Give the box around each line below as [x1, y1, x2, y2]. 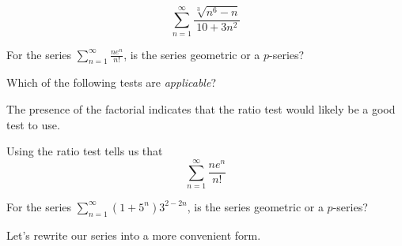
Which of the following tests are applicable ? [6, 74, 216, 91]
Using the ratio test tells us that [6, 143, 163, 159]
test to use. [6, 116, 60, 132]
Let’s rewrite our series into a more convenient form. [6, 226, 261, 243]
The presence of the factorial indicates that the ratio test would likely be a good [6, 101, 396, 117]
